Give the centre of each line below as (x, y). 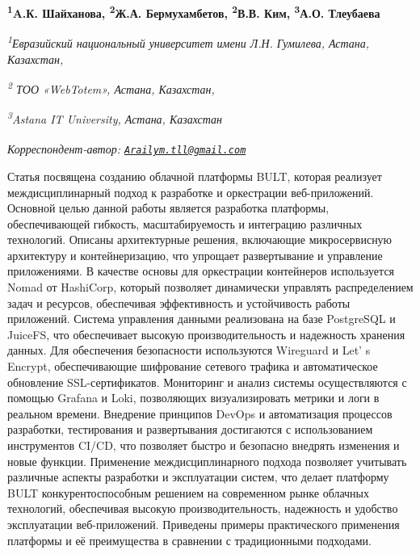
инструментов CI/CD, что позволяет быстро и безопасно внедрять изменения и (204, 445)
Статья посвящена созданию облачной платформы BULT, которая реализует (195, 176)
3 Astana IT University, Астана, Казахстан (115, 118)
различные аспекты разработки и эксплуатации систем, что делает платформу (198, 477)
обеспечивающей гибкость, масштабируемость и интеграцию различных (185, 223)
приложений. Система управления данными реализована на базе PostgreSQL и (202, 319)
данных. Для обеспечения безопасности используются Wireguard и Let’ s (189, 350)
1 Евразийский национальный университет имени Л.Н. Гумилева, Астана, (189, 42)
